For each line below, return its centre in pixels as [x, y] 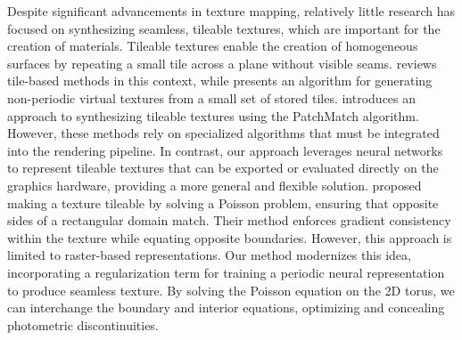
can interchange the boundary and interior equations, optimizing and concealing [226, 308]
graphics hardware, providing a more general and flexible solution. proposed [214, 185]
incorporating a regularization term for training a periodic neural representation [226, 272]
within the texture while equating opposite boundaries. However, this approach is [230, 237]
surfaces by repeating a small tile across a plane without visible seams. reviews [222, 63]
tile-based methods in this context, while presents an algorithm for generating [220, 81]
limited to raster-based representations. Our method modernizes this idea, [209, 255]
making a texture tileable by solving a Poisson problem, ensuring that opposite [223, 202]
